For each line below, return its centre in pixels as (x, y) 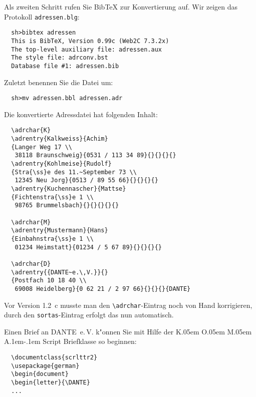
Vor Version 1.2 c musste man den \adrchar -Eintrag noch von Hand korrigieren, (128, 305)
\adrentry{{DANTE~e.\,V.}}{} (60, 272)
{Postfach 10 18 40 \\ (49, 281)
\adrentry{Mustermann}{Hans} (60, 231)
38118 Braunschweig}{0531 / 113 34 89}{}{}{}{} (95, 155)
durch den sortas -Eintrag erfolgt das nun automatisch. (89, 315)
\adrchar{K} (31, 130)
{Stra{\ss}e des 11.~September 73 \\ (74, 172)
